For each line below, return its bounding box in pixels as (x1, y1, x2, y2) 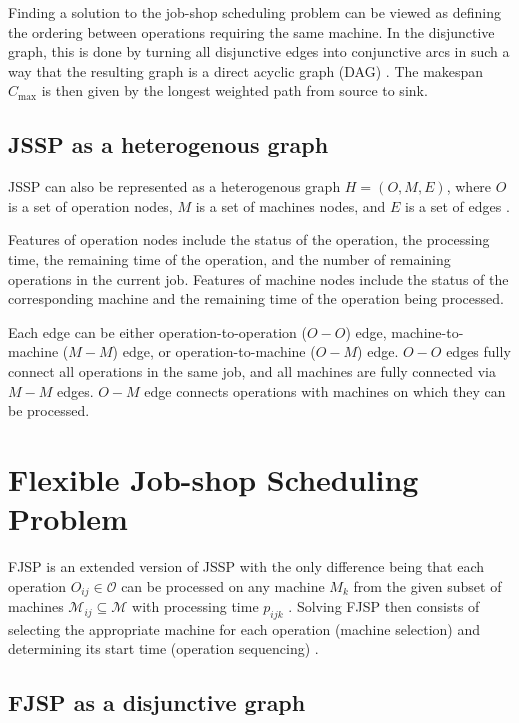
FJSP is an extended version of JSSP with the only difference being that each (8, 556, 485, 577)
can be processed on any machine (121, 575, 325, 596)
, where (446, 176, 492, 197)
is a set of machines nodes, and (195, 195, 386, 216)
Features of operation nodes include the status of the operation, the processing (8, 229, 490, 250)
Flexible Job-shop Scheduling (8, 458, 419, 499)
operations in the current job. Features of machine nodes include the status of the (8, 268, 509, 289)
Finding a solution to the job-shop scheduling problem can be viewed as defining (8, 2, 501, 22)
